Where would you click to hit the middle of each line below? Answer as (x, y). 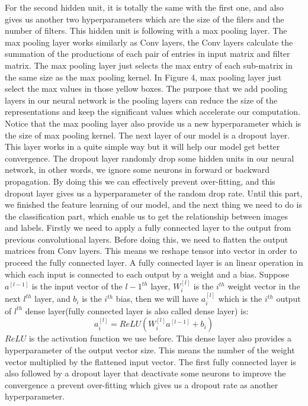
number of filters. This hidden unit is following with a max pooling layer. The (146, 30)
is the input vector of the (77, 286)
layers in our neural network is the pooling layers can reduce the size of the (141, 100)
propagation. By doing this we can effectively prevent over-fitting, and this (140, 181)
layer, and (52, 299)
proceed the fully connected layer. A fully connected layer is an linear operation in (154, 262)
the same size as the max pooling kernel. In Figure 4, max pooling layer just (143, 77)
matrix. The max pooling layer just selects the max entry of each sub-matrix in (149, 65)
